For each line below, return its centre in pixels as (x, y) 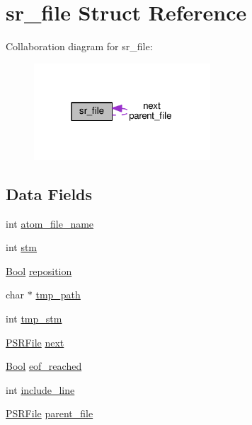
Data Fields (49, 193)
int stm (22, 247)
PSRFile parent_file (50, 413)
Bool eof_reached (44, 366)
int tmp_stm (34, 319)
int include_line (40, 389)
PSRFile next (35, 342)
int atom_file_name (50, 223)
